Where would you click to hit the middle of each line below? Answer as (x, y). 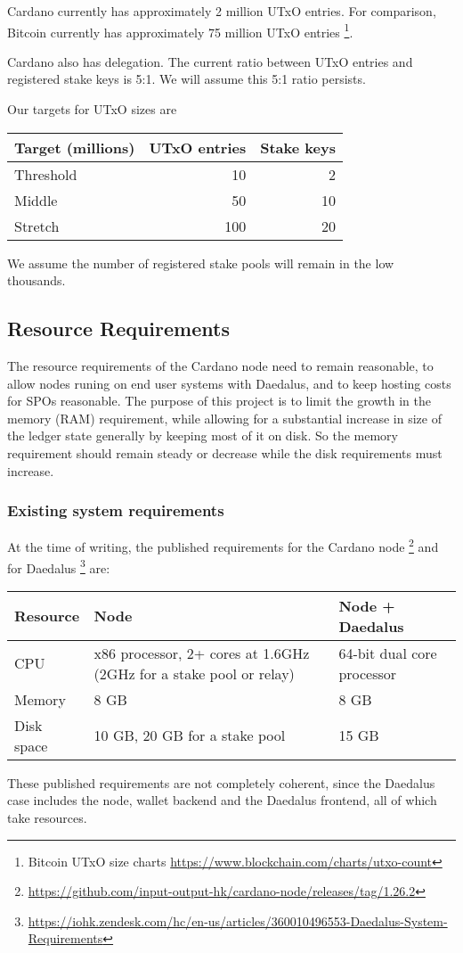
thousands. (37, 280)
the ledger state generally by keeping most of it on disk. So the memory (203, 435)
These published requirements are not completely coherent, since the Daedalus (221, 782)
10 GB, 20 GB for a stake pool (190, 735)
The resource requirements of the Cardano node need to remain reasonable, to (220, 366)
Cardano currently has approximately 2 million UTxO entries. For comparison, (222, 11)
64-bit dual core (388, 653)
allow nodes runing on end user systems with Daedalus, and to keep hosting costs (229, 383)
